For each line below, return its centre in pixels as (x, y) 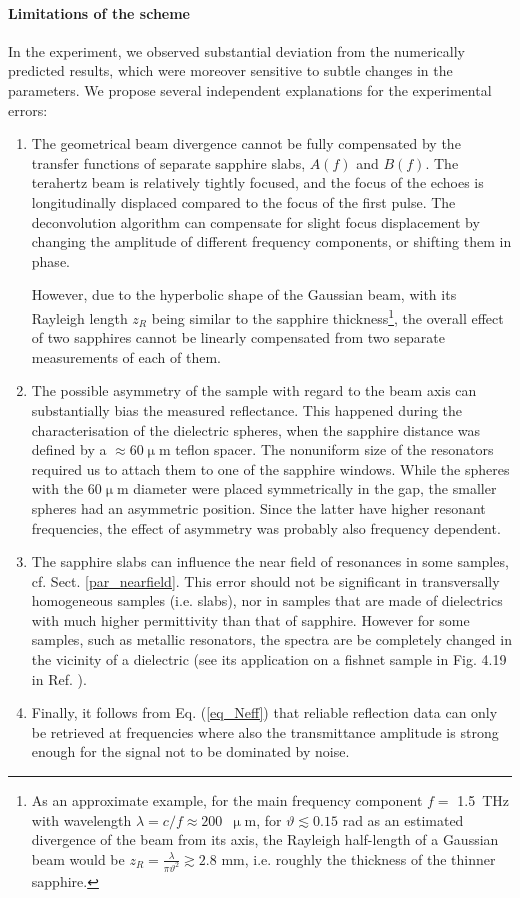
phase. (50, 260)
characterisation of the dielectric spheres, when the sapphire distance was (256, 429)
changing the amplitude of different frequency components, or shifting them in (271, 241)
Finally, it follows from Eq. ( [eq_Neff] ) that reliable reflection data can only (264, 712)
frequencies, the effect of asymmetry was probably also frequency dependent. (266, 527)
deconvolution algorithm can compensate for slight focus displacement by (255, 221)
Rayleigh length (79, 317)
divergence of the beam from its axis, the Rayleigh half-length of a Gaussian (265, 839)
